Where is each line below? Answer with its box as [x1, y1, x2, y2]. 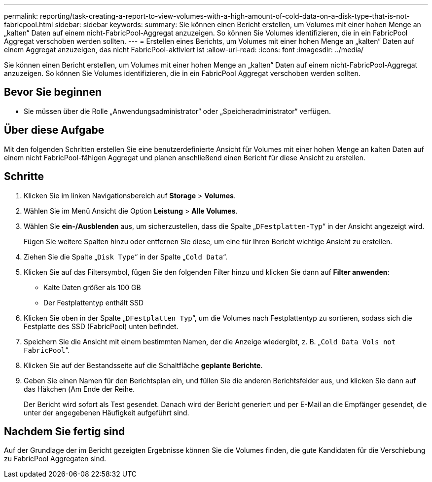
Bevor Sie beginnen [4, 86, 102, 99]
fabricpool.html [4, 20, 53, 29]
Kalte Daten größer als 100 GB [43, 283, 141, 292]
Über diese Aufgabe [4, 124, 105, 137]
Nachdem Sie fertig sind [4, 425, 125, 438]
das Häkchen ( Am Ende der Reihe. [24, 384, 135, 393]
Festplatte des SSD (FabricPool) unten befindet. [24, 322, 179, 331]
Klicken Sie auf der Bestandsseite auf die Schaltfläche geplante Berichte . [24, 361, 263, 370]
